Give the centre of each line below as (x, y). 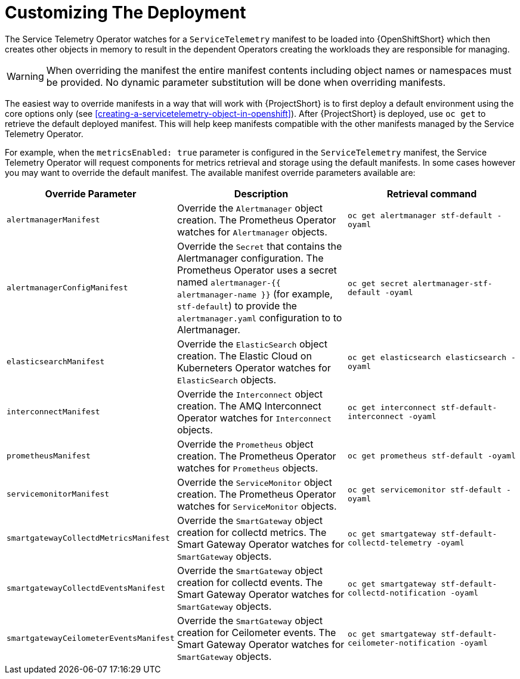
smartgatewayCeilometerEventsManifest (91, 638)
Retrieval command (432, 193)
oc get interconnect (392, 407)
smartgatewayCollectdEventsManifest (86, 588)
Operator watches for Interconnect (254, 418)
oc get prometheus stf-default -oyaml (431, 456)
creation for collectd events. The (250, 582)
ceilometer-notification (401, 643)
